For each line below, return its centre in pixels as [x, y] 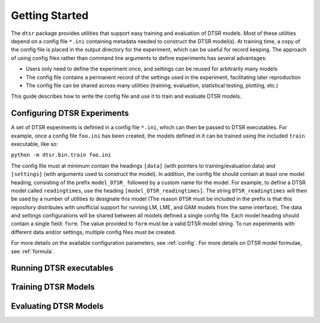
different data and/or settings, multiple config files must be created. [93, 232]
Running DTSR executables [62, 268]
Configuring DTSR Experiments [70, 113]
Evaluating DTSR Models [57, 306]
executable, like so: [35, 144]
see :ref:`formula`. [33, 251]
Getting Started [50, 15]
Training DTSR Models [53, 287]
